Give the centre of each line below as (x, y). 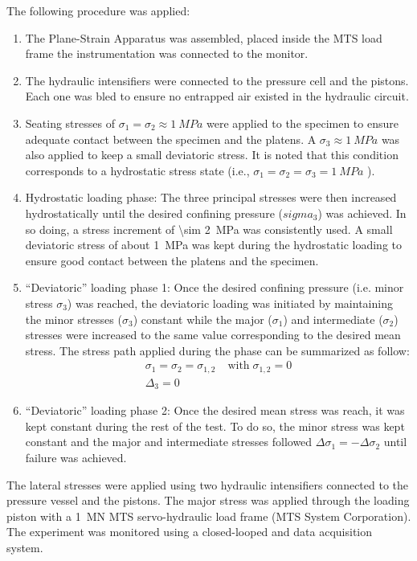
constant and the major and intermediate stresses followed (169, 442)
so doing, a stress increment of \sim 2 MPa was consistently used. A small (209, 229)
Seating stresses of (70, 123)
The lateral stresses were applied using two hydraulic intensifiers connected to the (208, 484)
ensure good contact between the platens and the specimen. (172, 260)
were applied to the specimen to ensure (302, 123)
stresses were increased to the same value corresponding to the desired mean (213, 335)
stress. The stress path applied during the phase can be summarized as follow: (217, 350)
